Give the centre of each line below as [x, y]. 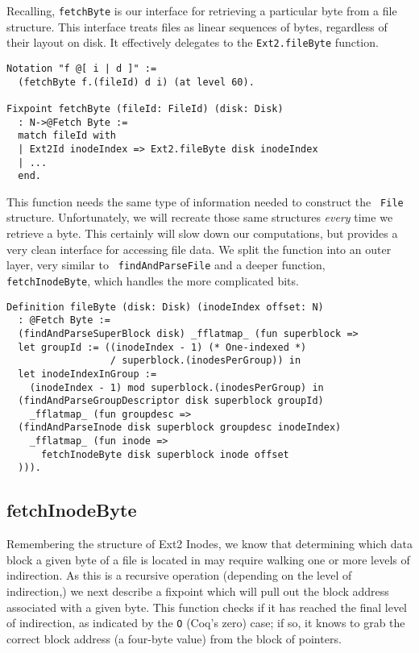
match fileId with [67, 136]
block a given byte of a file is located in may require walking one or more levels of [208, 559]
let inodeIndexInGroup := [87, 374]
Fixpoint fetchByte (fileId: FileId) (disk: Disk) [145, 108]
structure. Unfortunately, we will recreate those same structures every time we [200, 217]
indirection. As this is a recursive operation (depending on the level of [179, 575]
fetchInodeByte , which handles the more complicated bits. [153, 280]
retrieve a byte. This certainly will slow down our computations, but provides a [202, 233]
